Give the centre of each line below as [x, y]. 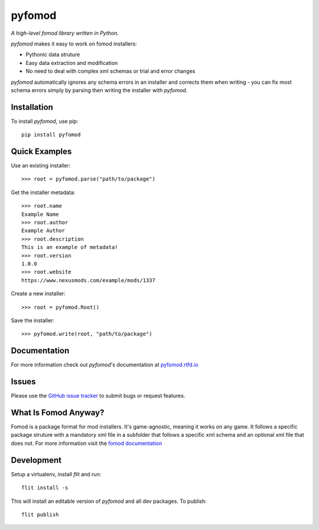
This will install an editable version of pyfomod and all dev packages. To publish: [109, 501]
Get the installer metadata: [43, 192]
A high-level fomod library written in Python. [65, 33]
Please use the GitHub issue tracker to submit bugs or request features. [98, 396]
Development [36, 460]
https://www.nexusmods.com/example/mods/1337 [89, 280]
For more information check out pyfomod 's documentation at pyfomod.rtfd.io [105, 365]
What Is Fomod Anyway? [58, 412]
